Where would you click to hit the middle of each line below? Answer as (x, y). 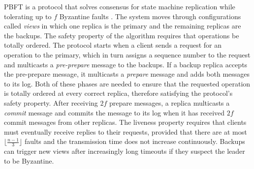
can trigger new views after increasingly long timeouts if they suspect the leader (125, 151)
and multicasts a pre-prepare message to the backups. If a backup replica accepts (126, 64)
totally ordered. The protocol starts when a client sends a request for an (113, 45)
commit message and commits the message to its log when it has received (114, 112)
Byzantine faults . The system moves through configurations (150, 16)
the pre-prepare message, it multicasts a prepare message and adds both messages (127, 74)
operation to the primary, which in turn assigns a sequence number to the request (127, 54)
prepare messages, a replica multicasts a (170, 102)
